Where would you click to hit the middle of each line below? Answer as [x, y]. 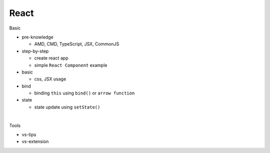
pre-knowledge [37, 37]
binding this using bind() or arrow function [84, 93]
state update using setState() [67, 107]
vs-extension [35, 141]
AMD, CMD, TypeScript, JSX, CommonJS [77, 44]
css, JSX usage [50, 79]
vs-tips [29, 134]
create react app [51, 58]
